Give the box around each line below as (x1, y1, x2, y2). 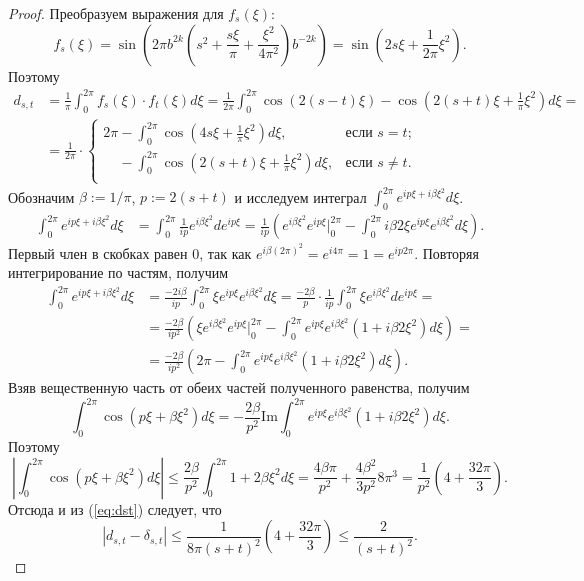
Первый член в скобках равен (8, 242, 188, 263)
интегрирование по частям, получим (8, 262, 229, 283)
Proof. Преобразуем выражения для (8, 3, 224, 23)
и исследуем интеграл (234, 186, 367, 207)
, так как (199, 242, 252, 263)
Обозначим (8, 186, 75, 207)
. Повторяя (414, 242, 479, 263)
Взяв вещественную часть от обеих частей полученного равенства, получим (8, 377, 470, 398)
